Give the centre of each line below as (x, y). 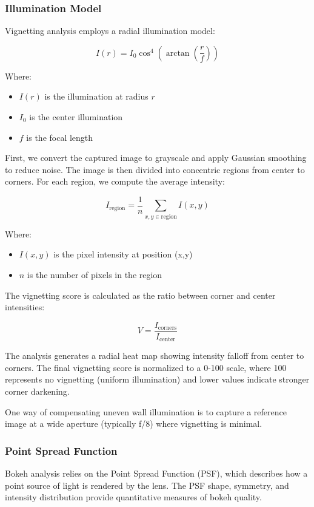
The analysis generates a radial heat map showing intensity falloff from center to (155, 356)
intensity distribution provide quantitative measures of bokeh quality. (133, 497)
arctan (178, 53)
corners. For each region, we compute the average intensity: (115, 181)
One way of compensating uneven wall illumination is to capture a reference (146, 411)
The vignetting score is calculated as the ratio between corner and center (140, 295)
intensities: (25, 307)
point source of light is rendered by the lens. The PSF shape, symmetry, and (147, 485)
